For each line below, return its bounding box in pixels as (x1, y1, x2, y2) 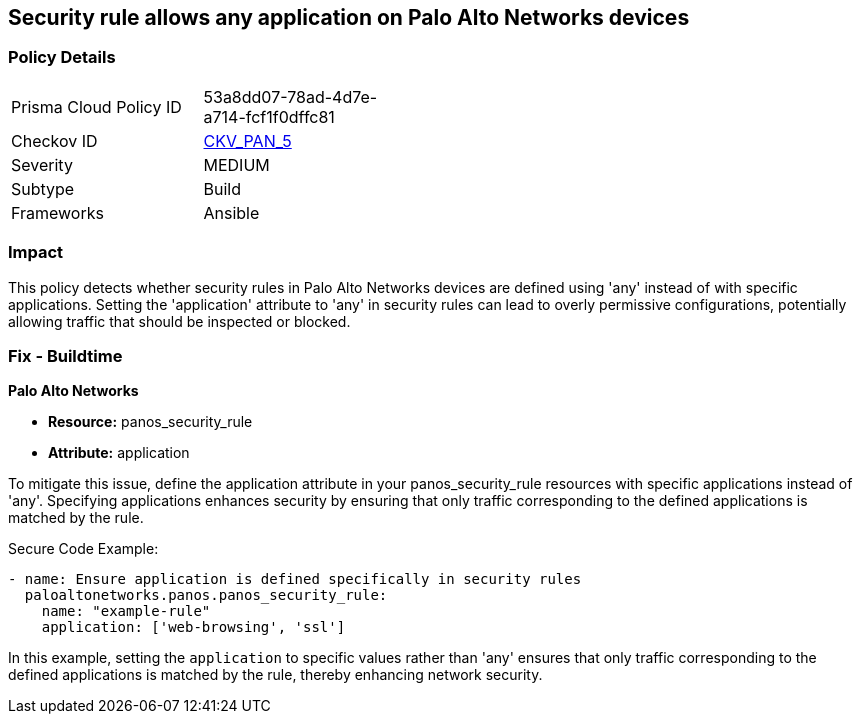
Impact (8, 242, 64, 263)
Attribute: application (48, 444, 190, 462)
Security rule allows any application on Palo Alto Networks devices (8, 5, 690, 30)
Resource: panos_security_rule (48, 413, 253, 431)
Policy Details (8, 47, 116, 68)
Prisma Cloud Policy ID (11, 96, 182, 117)
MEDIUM (203, 154, 270, 175)
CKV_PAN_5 (203, 130, 292, 151)
